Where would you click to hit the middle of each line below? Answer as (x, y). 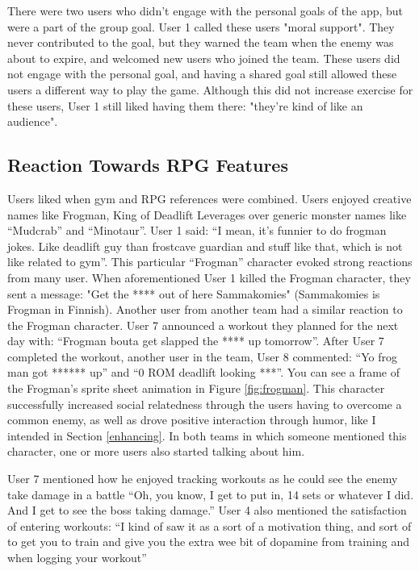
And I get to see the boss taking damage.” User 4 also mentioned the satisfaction (207, 510)
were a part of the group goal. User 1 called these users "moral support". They (201, 26)
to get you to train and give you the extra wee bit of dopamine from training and (208, 542)
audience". (33, 121)
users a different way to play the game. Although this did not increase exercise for (210, 89)
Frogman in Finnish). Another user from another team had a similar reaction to (205, 309)
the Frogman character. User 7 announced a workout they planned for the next (203, 325)
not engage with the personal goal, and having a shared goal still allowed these (202, 74)
